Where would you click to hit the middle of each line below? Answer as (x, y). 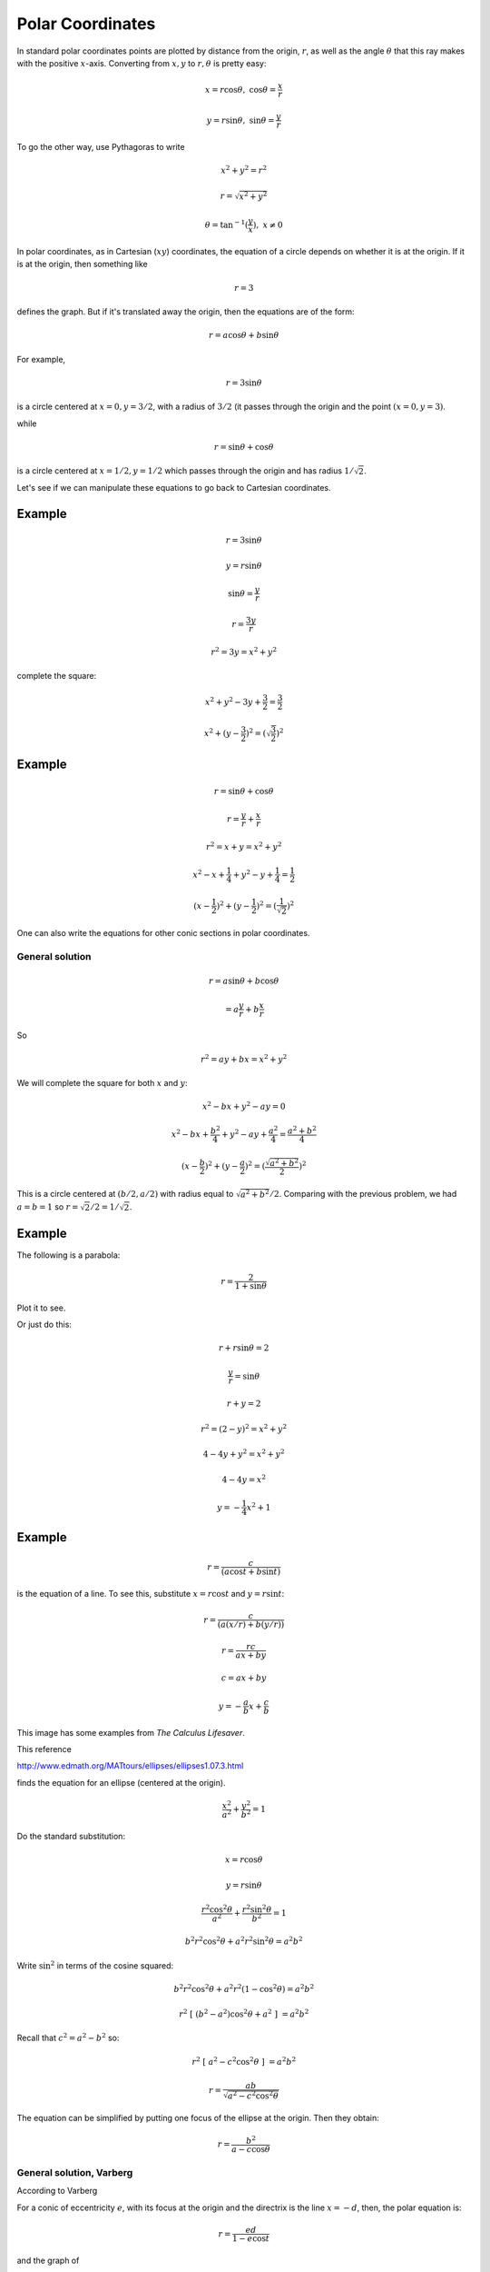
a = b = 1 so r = (48, 1207)
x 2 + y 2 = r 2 (244, 169)
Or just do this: (44, 1325)
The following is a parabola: (69, 1255)
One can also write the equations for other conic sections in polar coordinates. (163, 933)
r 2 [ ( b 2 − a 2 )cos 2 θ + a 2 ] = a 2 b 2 (244, 2013)
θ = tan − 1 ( (226, 224)
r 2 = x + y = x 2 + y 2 (244, 846)
